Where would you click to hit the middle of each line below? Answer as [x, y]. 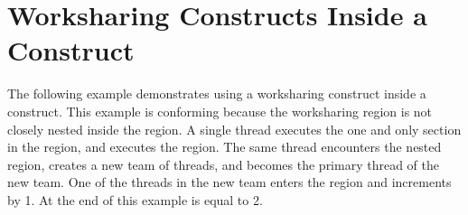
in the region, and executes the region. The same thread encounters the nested [225, 147]
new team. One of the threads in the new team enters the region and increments [229, 182]
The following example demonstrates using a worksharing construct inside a [217, 93]
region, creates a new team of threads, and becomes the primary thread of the [223, 164]
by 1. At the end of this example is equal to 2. [135, 199]
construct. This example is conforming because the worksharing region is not [220, 111]
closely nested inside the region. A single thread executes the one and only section [234, 129]
